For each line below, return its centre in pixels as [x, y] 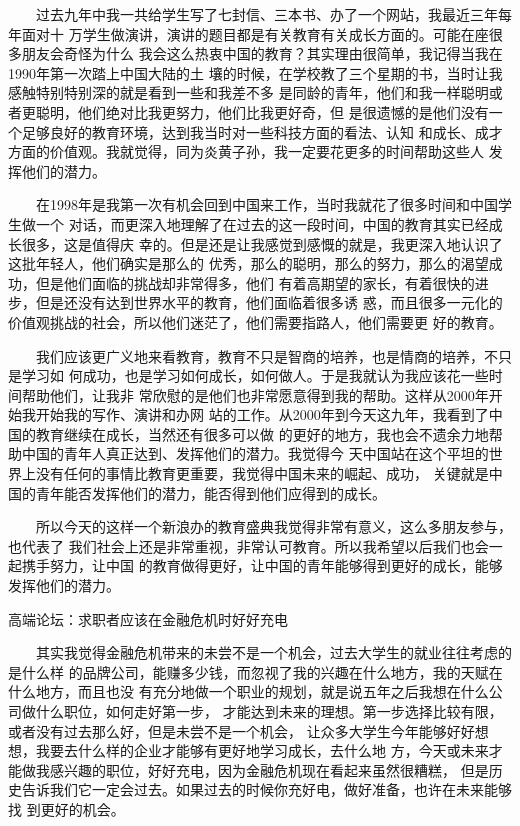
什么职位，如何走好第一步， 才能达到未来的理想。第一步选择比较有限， [269, 711]
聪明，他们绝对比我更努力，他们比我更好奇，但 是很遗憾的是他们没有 [262, 111]
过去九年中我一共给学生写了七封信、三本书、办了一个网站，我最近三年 [266, 14]
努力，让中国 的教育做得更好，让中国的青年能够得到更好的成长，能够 [276, 565]
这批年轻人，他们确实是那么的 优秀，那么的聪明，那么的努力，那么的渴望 [248, 263]
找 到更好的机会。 [66, 808]
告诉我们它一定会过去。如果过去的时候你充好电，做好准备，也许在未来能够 [266, 789]
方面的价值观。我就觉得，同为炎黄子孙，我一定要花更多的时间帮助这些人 [246, 151]
